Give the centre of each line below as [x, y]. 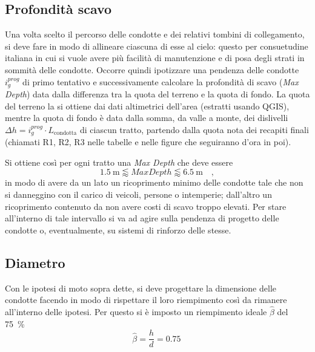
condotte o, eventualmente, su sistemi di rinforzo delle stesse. [118, 230]
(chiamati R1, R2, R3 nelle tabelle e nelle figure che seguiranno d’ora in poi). [148, 142]
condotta [65, 133]
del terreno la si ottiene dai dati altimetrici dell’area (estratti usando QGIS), [147, 106]
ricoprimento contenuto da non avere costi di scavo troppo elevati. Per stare [146, 206]
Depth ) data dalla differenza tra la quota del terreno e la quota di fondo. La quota [157, 94]
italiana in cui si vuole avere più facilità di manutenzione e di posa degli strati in [155, 58]
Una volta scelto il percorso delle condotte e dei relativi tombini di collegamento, [155, 34]
